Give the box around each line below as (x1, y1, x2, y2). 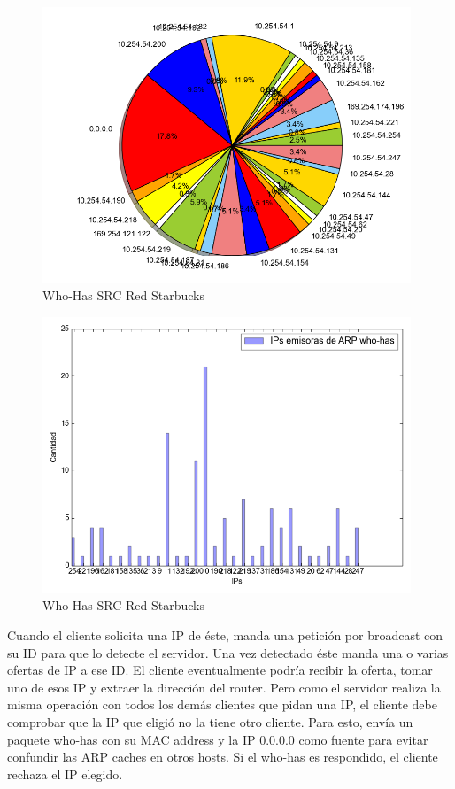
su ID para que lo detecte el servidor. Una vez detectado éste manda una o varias (7, 643, 449, 661)
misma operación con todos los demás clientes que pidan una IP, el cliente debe (7, 695, 437, 714)
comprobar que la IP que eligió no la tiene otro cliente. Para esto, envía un (7, 712, 413, 731)
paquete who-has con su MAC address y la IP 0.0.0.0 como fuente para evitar (7, 730, 428, 748)
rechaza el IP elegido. (7, 764, 123, 783)
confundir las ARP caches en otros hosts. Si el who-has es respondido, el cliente (7, 747, 438, 766)
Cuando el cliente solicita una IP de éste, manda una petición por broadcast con (7, 625, 443, 644)
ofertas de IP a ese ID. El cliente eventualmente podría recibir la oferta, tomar (7, 661, 433, 679)
